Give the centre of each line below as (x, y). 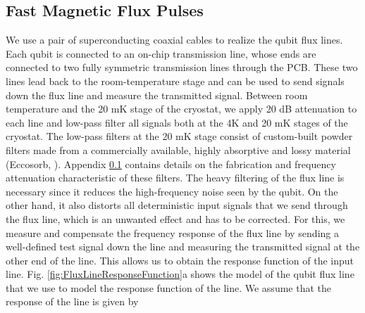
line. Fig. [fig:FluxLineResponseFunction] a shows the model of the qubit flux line (180, 274)
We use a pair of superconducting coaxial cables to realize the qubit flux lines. (174, 40)
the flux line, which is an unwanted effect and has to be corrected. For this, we (175, 218)
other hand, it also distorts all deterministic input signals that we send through (177, 205)
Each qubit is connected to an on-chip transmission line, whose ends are (161, 53)
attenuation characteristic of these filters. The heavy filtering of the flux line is (175, 178)
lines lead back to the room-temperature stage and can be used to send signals (175, 81)
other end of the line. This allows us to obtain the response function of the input (180, 260)
